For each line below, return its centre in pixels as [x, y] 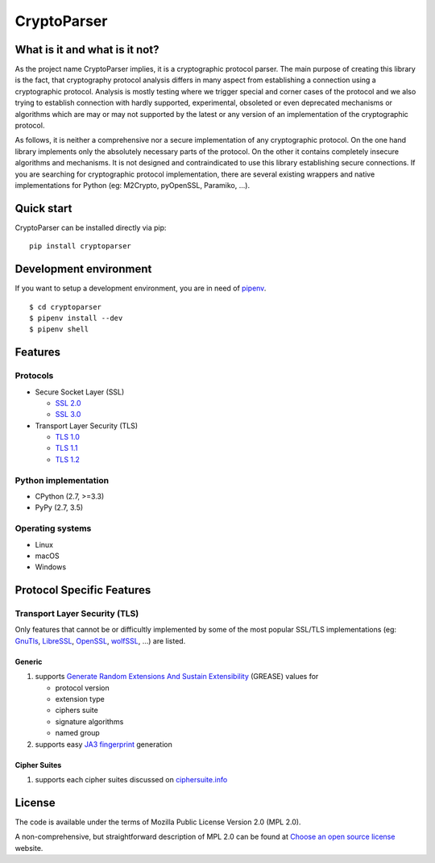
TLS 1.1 [66, 448]
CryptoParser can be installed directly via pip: [91, 227]
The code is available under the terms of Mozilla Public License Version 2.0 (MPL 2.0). [158, 822]
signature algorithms [89, 721]
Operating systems [53, 528]
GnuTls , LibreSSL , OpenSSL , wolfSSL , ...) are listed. [100, 640]
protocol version [83, 688]
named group [77, 733]
